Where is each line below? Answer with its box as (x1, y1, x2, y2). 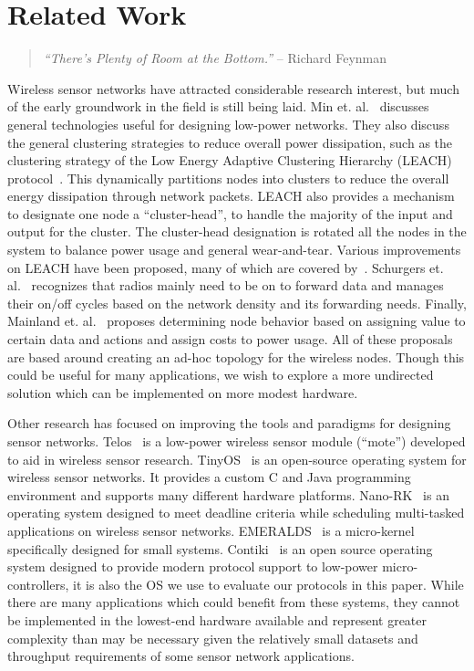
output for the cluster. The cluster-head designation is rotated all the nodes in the (7, 222, 467, 241)
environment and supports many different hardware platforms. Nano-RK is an (7, 485, 449, 504)
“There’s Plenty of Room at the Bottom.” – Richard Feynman (43, 48, 387, 68)
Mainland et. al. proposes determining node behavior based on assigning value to (7, 311, 466, 330)
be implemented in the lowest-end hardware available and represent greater (7, 610, 428, 629)
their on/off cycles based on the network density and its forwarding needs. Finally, (7, 293, 467, 312)
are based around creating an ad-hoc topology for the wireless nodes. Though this (7, 347, 465, 366)
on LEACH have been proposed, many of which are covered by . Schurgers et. (7, 257, 444, 277)
